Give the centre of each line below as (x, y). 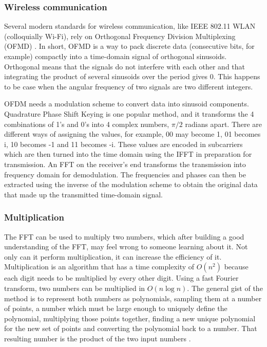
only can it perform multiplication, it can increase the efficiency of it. (113, 256)
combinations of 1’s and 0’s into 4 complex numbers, (87, 124)
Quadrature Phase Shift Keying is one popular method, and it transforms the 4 (129, 113)
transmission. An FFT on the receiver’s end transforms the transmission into (125, 164)
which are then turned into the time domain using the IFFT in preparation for (128, 154)
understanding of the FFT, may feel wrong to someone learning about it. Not (126, 246)
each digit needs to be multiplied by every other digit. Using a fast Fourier (121, 278)
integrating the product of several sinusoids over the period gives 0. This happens (132, 76)
